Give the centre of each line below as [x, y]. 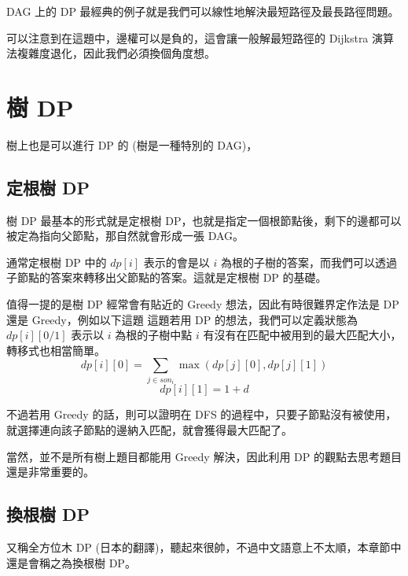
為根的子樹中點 [154, 335]
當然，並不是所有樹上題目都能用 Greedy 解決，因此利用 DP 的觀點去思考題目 [204, 456]
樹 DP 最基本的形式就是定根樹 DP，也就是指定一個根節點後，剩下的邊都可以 [204, 220]
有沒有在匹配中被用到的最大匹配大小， [302, 335]
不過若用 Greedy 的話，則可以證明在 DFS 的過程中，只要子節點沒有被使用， [202, 414]
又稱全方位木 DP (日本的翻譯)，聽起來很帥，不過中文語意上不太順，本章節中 [204, 547]
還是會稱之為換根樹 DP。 [71, 562]
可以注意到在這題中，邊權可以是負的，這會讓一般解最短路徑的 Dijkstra [187, 37]
